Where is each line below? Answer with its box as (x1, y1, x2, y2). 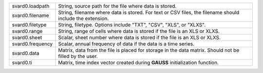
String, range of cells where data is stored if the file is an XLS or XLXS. (58, 28, 220, 34)
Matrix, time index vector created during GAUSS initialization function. (58, 59, 219, 66)
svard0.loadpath (12, 3, 50, 9)
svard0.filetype (12, 22, 47, 28)
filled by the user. (58, 53, 98, 59)
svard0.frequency (12, 41, 53, 47)
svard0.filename (12, 12, 49, 19)
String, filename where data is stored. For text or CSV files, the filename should (58, 9, 240, 15)
